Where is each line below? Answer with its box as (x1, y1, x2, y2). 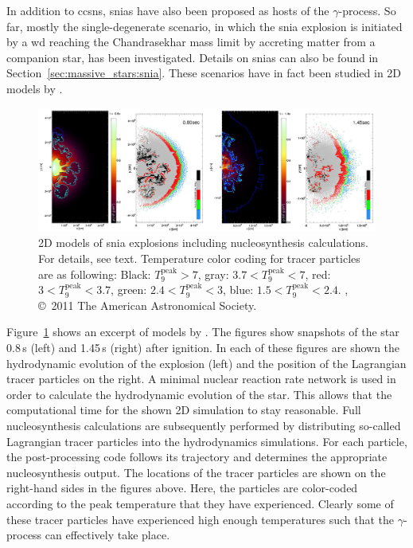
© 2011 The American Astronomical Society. (38, 296, 257, 313)
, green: (111, 281, 147, 298)
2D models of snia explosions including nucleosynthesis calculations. (38, 234, 369, 251)
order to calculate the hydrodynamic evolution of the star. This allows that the (6, 386, 392, 402)
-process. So (338, 2, 396, 18)
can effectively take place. (45, 526, 170, 543)
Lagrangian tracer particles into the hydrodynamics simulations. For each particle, (6, 433, 407, 449)
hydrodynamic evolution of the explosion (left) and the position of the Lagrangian (6, 354, 407, 371)
